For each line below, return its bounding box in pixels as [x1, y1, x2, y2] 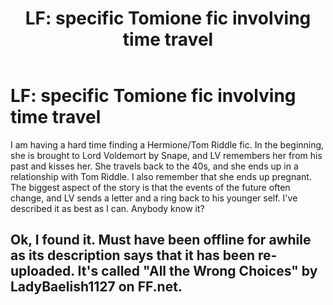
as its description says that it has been [10, 247, 255, 264]
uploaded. [10, 263, 75, 280]
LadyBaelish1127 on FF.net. [10, 278, 183, 296]
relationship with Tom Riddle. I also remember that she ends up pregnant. [10, 170, 312, 182]
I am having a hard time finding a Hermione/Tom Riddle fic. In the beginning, [10, 138, 325, 151]
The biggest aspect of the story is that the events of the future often [10, 181, 291, 193]
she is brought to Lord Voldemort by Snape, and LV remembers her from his [10, 149, 323, 161]
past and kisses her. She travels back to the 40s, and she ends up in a [10, 160, 299, 172]
